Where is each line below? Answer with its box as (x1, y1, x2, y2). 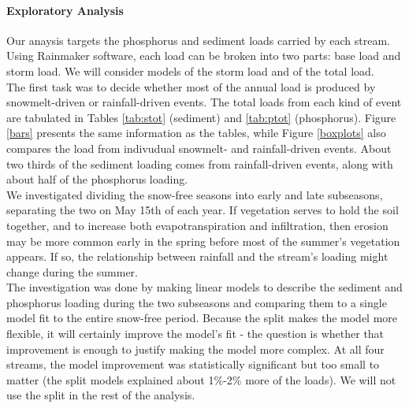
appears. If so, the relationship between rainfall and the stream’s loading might (6, 248, 389, 265)
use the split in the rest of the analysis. (6, 387, 195, 403)
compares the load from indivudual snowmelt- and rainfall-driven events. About (6, 139, 392, 156)
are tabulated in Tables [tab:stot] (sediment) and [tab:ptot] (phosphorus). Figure (6, 109, 396, 125)
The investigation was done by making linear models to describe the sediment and (6, 279, 403, 295)
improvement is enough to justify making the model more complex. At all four (6, 340, 385, 357)
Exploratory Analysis (6, 2, 124, 18)
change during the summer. (6, 263, 138, 280)
